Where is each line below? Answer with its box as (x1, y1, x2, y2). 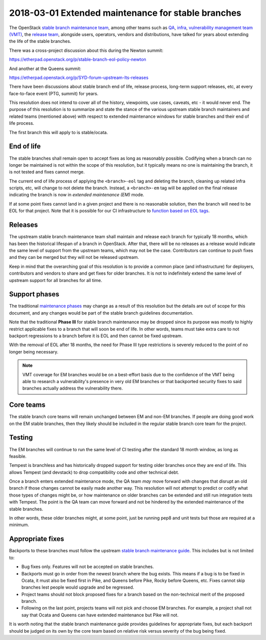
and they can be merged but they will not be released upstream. (9, 254, 139, 260)
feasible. (9, 453, 27, 459)
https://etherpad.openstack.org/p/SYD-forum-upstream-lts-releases (9, 74, 149, 80)
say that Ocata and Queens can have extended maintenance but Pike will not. (21, 612, 179, 618)
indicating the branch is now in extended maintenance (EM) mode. (9, 192, 145, 198)
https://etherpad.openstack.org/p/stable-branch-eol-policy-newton (9, 57, 146, 63)
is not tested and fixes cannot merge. (9, 169, 85, 175)
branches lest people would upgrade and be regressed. (21, 584, 134, 590)
